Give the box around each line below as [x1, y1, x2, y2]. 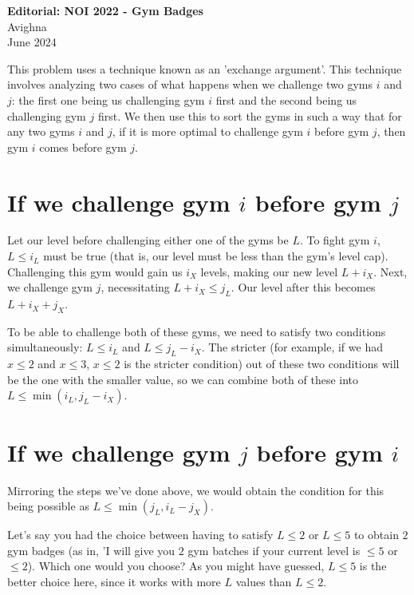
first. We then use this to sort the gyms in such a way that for [97, 107, 402, 124]
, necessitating [101, 279, 170, 296]
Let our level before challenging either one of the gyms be [7, 232, 289, 248]
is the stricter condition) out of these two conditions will [124, 355, 400, 372]
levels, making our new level [200, 263, 338, 280]
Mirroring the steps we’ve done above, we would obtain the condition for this [7, 482, 384, 498]
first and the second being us [215, 91, 357, 108]
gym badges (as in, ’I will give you [7, 541, 175, 558]
